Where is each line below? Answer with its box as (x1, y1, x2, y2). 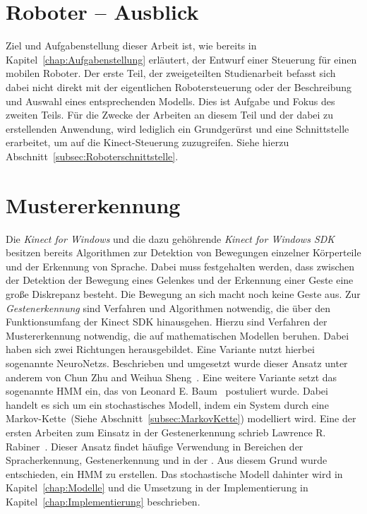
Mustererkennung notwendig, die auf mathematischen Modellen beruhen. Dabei (6, 328, 349, 342)
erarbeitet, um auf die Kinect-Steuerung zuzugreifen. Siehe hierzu (6, 135, 289, 150)
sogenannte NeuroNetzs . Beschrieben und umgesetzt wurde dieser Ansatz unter (6, 355, 348, 370)
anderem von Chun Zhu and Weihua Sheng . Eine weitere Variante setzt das (6, 369, 337, 384)
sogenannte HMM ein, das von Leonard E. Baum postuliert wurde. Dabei (6, 383, 328, 398)
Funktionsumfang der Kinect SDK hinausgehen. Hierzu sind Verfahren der (6, 314, 327, 329)
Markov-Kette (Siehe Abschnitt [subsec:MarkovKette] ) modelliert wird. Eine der (6, 411, 356, 426)
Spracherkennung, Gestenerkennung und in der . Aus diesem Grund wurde (6, 453, 327, 467)
